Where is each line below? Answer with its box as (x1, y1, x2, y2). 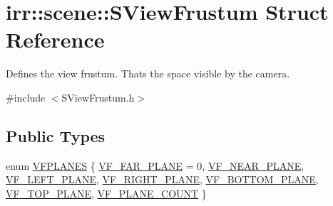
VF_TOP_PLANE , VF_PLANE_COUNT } (6, 185, 207, 200)
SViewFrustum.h (61, 90, 135, 104)
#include (6, 90, 46, 104)
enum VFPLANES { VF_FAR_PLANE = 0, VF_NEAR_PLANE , (6, 158, 304, 173)
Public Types (6, 124, 106, 146)
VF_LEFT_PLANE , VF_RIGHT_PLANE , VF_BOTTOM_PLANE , (6, 172, 319, 187)
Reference (6, 25, 105, 54)
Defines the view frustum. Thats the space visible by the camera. (6, 66, 290, 81)
